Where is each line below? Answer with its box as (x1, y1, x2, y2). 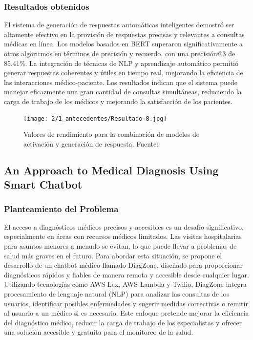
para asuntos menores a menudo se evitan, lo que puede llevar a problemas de (4, 240, 237, 251)
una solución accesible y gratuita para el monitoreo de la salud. (4, 327, 193, 337)
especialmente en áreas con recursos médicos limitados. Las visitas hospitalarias (4, 231, 242, 241)
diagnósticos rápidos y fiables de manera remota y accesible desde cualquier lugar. (4, 269, 249, 279)
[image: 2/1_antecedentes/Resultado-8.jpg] (23, 115, 167, 122)
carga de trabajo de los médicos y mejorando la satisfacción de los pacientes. (4, 96, 232, 106)
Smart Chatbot (4, 177, 83, 192)
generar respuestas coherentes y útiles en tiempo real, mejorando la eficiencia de (4, 67, 243, 78)
